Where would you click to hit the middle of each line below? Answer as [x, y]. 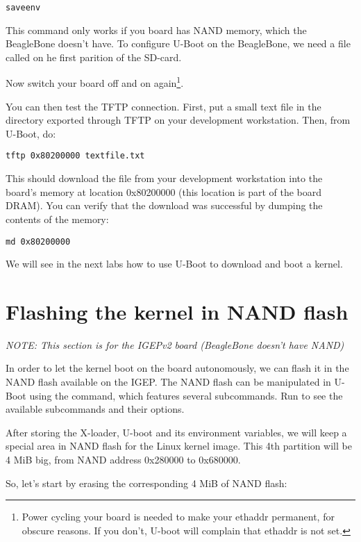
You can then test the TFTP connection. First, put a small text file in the [163, 106]
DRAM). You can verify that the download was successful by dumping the [164, 205]
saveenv [23, 8]
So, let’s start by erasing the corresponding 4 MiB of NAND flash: [146, 483]
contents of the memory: [57, 219]
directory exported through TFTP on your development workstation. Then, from [178, 120]
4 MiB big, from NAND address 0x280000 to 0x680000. [123, 460]
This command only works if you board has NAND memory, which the [156, 30]
